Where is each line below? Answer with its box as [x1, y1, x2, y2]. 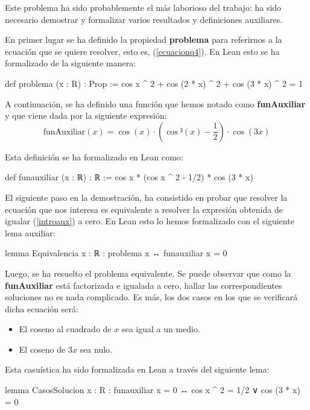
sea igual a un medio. [121, 323, 200, 335]
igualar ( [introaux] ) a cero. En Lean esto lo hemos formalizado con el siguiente [5, 215, 294, 227]
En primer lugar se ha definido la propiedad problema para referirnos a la [5, 33, 282, 46]
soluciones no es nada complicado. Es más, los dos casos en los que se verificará [5, 291, 298, 303]
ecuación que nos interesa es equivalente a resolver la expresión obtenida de [5, 203, 283, 215]
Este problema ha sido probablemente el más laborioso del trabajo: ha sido [5, 1, 282, 13]
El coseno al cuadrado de [19, 323, 112, 335]
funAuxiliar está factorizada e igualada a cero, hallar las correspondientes [5, 279, 282, 291]
